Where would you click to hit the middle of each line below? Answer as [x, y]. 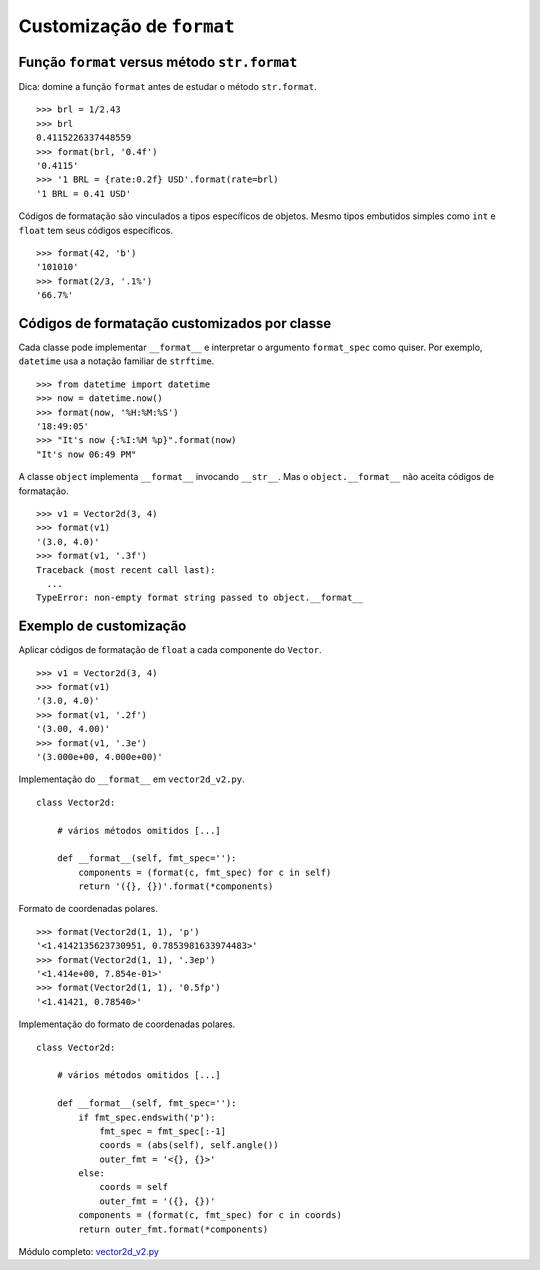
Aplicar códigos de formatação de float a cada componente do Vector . [170, 650]
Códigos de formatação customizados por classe [175, 323]
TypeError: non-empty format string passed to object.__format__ [200, 598]
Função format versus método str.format [158, 61]
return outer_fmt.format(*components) [173, 1229]
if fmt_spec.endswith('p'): [147, 1117]
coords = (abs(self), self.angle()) [189, 1145]
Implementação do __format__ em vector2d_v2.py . [131, 779]
